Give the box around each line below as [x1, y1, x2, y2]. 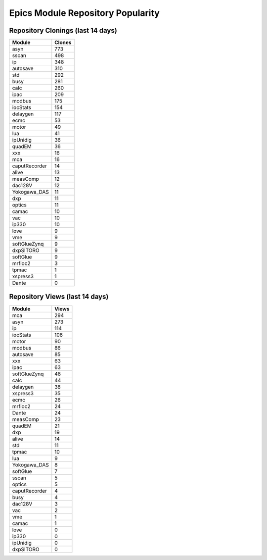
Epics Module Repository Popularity [9, 7, 160, 18]
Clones [54, 39, 72, 46]
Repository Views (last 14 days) [9, 293, 109, 301]
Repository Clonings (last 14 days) [9, 26, 117, 35]
